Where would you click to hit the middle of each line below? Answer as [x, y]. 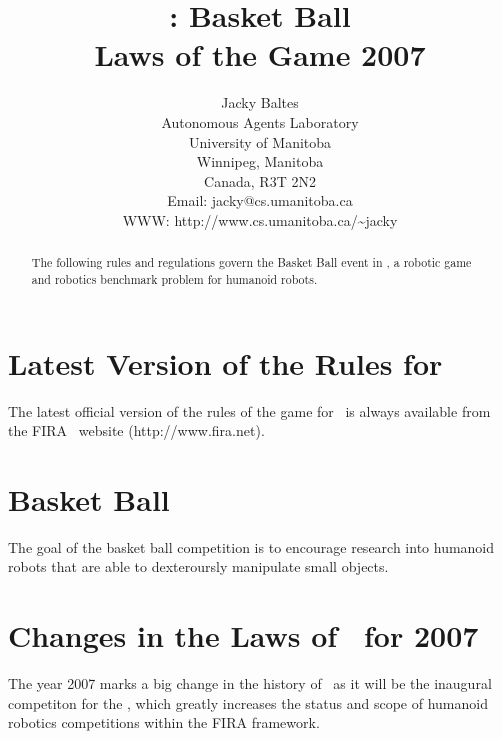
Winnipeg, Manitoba [260, 161]
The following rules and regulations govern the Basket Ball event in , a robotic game [251, 262]
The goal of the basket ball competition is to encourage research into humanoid [251, 546]
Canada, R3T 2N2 [260, 180]
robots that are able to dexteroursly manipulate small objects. [198, 566]
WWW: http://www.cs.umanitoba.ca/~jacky [260, 219]
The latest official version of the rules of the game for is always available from [249, 410]
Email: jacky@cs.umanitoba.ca [260, 200]
